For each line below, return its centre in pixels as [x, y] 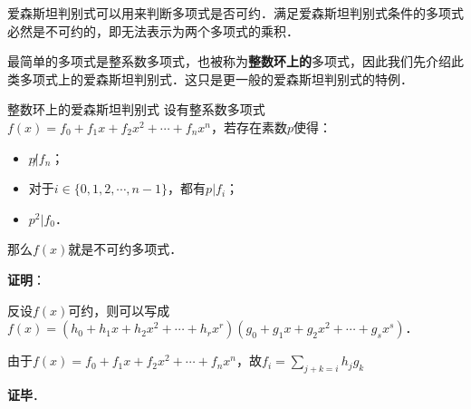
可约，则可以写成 [119, 310]
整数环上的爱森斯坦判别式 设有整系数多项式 [136, 109]
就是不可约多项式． [125, 249]
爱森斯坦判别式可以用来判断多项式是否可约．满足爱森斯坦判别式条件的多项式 [235, 13]
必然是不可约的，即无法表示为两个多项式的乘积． [153, 30]
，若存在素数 [250, 127]
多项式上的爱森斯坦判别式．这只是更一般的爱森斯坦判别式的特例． [216, 78]
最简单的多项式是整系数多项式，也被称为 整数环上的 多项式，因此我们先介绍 [229, 61]
